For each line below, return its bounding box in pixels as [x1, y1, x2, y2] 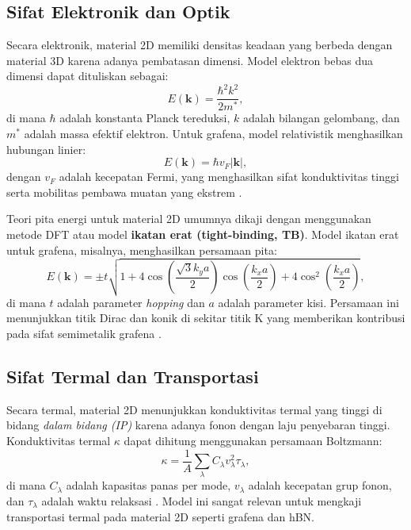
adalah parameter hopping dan [57, 294, 205, 310]
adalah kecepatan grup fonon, [248, 477, 392, 494]
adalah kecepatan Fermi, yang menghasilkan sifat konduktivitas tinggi [59, 168, 399, 185]
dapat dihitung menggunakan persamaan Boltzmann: [124, 432, 382, 449]
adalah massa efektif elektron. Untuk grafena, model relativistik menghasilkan [24, 125, 403, 142]
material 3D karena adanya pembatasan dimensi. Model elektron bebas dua [6, 52, 373, 68]
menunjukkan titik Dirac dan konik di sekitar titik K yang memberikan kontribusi [6, 309, 405, 326]
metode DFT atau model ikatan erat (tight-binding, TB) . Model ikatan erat [6, 225, 399, 242]
